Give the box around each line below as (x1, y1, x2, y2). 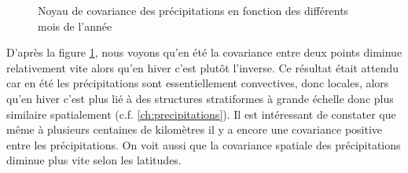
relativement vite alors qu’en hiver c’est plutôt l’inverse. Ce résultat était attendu (6, 59, 399, 75)
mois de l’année (38, 17, 112, 34)
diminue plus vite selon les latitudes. (6, 152, 182, 168)
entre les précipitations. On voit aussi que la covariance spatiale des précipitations (6, 136, 401, 153)
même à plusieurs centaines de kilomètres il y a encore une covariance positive (6, 121, 383, 138)
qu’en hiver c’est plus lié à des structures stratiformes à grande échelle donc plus (6, 90, 394, 106)
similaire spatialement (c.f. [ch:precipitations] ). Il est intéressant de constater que (6, 105, 396, 122)
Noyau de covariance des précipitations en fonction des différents (38, 2, 349, 18)
